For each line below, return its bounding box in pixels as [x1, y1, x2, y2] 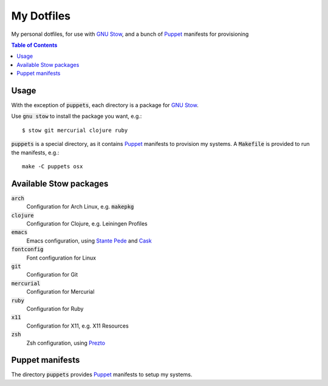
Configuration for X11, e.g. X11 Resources [26, 322, 129, 329]
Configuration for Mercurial [26, 288, 95, 295]
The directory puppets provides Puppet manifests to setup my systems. [11, 371, 193, 378]
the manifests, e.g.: [11, 149, 60, 156]
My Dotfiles [11, 9, 71, 22]
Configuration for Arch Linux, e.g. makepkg [26, 203, 134, 210]
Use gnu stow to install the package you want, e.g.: [11, 112, 142, 120]
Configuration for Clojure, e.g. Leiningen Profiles [26, 220, 148, 227]
